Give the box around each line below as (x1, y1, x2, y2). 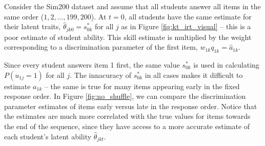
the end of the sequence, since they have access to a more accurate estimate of (4, 121, 250, 131)
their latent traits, (4, 21, 61, 32)
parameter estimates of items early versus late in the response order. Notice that (4, 100, 257, 111)
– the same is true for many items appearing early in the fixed (44, 80, 240, 91)
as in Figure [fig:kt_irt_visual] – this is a (121, 21, 251, 32)
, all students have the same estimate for (124, 11, 252, 22)
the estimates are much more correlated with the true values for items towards (4, 111, 251, 121)
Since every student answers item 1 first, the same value (4, 59, 180, 70)
